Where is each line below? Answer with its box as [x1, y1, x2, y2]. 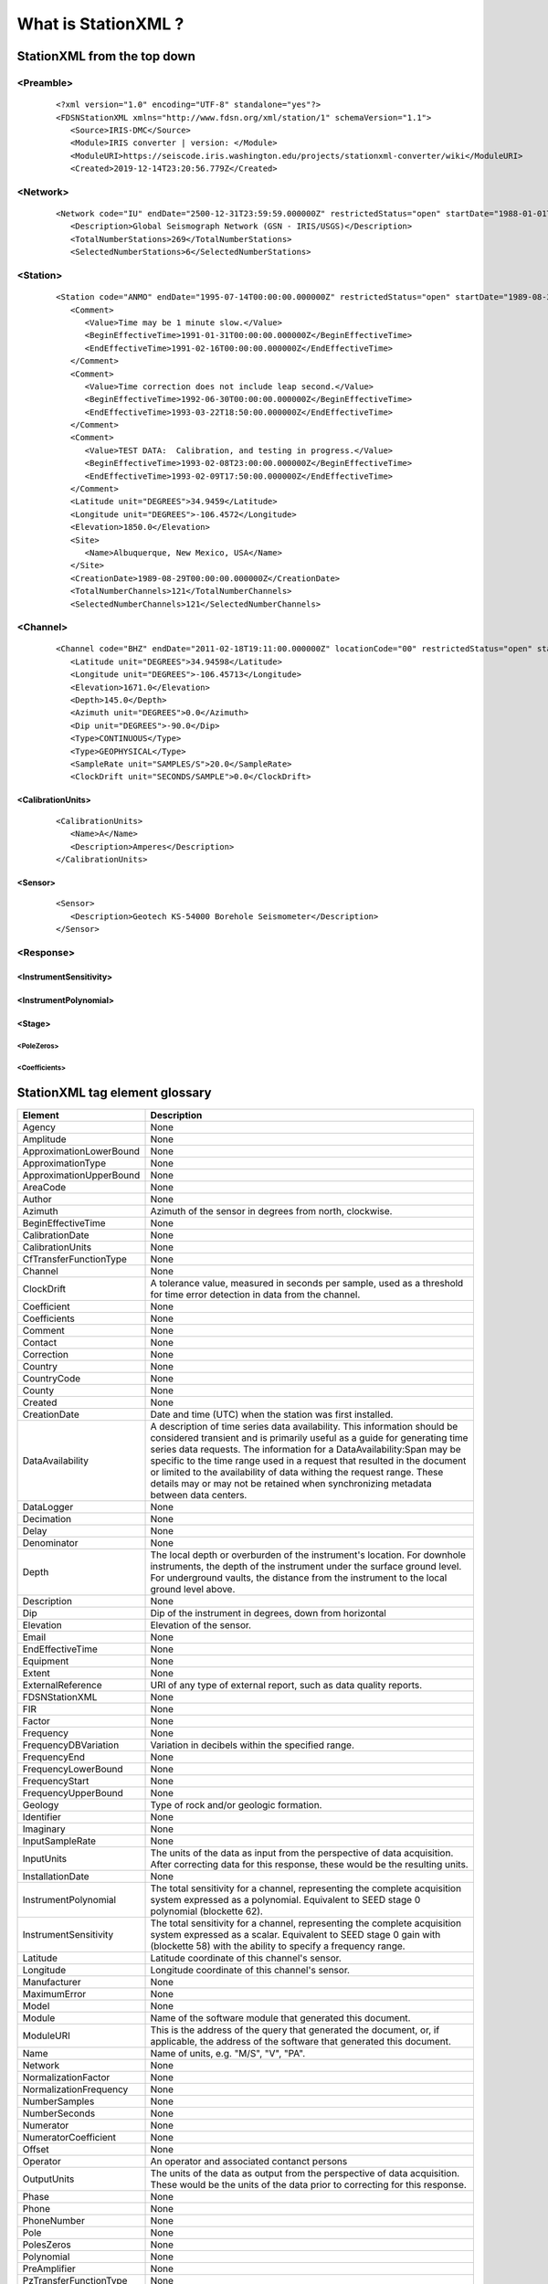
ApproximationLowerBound [22, 1145, 141, 1158]
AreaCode [22, 1180, 67, 1193]
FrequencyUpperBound [22, 1786, 123, 1799]
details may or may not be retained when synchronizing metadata [150, 1476, 433, 1489]
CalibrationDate [22, 1229, 90, 1242]
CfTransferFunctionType [22, 1253, 128, 1265]
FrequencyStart [22, 1774, 90, 1787]
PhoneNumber [22, 2214, 86, 2226]
